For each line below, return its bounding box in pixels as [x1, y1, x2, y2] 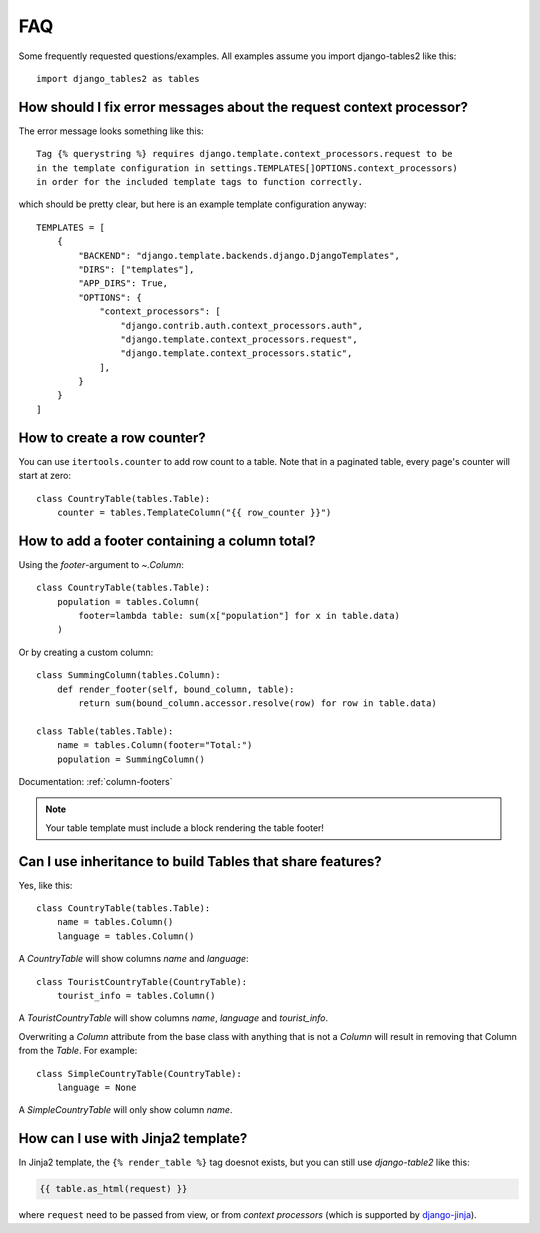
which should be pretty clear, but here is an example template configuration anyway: [18, 198, 367, 210]
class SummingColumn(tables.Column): [36, 670, 222, 681]
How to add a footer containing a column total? [18, 532, 316, 549]
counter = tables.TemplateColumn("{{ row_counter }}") [56, 506, 332, 518]
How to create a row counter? [18, 429, 207, 446]
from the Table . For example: [18, 1045, 138, 1057]
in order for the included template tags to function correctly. [36, 176, 364, 188]
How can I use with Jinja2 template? [18, 1130, 248, 1147]
